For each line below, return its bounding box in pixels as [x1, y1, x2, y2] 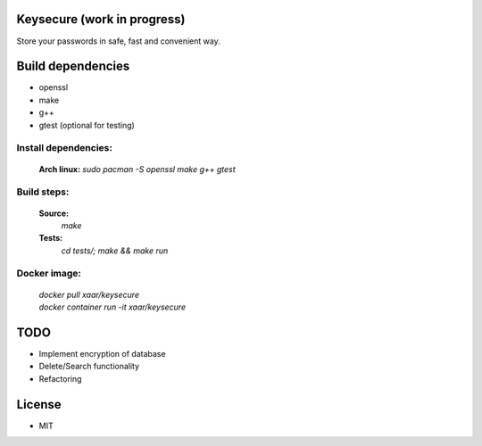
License [16, 397, 62, 412]
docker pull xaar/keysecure [38, 289, 140, 300]
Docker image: [16, 268, 82, 280]
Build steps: [16, 186, 70, 198]
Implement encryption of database [38, 348, 166, 359]
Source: [38, 208, 70, 219]
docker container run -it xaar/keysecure [38, 301, 187, 312]
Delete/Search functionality [38, 361, 140, 372]
